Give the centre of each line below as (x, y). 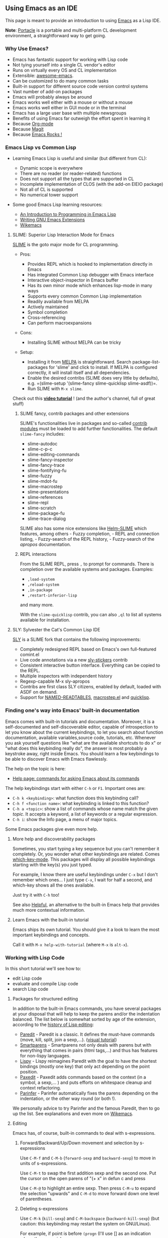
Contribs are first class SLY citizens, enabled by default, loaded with (91, 687)
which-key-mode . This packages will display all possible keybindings (84, 859)
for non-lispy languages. (45, 1056)
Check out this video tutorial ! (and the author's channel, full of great (84, 398)
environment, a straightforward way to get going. (56, 35)
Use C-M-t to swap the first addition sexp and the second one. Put (88, 1173)
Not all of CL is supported (46, 190)
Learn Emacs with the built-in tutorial (50, 920)
